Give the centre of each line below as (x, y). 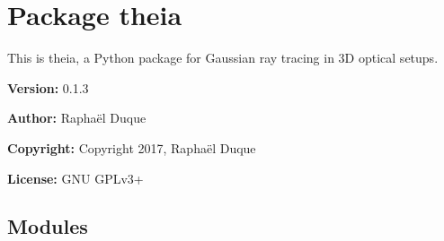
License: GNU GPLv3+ (75, 178)
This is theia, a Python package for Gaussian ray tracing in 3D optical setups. (223, 58)
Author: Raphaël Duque (77, 118)
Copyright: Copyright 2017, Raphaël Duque (132, 147)
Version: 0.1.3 (48, 87)
